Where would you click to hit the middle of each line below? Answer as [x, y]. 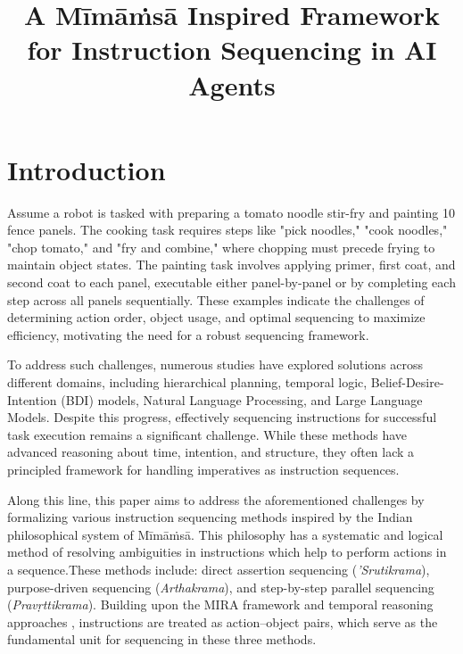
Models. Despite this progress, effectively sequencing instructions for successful [222, 417]
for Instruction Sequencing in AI [232, 50]
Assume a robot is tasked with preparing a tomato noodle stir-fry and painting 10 [231, 212]
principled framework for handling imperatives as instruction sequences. [203, 469]
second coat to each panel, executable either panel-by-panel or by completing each [231, 282]
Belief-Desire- [407, 382]
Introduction [87, 169]
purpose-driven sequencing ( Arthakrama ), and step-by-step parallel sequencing [221, 587]
